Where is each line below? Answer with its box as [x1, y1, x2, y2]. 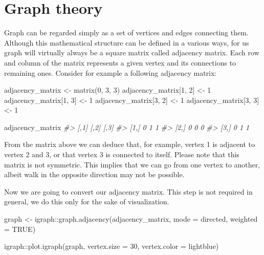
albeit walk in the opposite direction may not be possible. [4, 169, 185, 180]
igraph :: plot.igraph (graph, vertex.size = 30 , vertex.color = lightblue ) [4, 241, 219, 251]
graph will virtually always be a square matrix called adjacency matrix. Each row [4, 47, 259, 58]
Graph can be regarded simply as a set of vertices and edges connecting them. [4, 27, 249, 38]
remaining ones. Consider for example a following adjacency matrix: [4, 67, 217, 78]
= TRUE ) [4, 223, 36, 234]
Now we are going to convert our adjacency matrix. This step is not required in [4, 186, 253, 197]
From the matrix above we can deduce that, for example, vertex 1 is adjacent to [4, 139, 255, 150]
